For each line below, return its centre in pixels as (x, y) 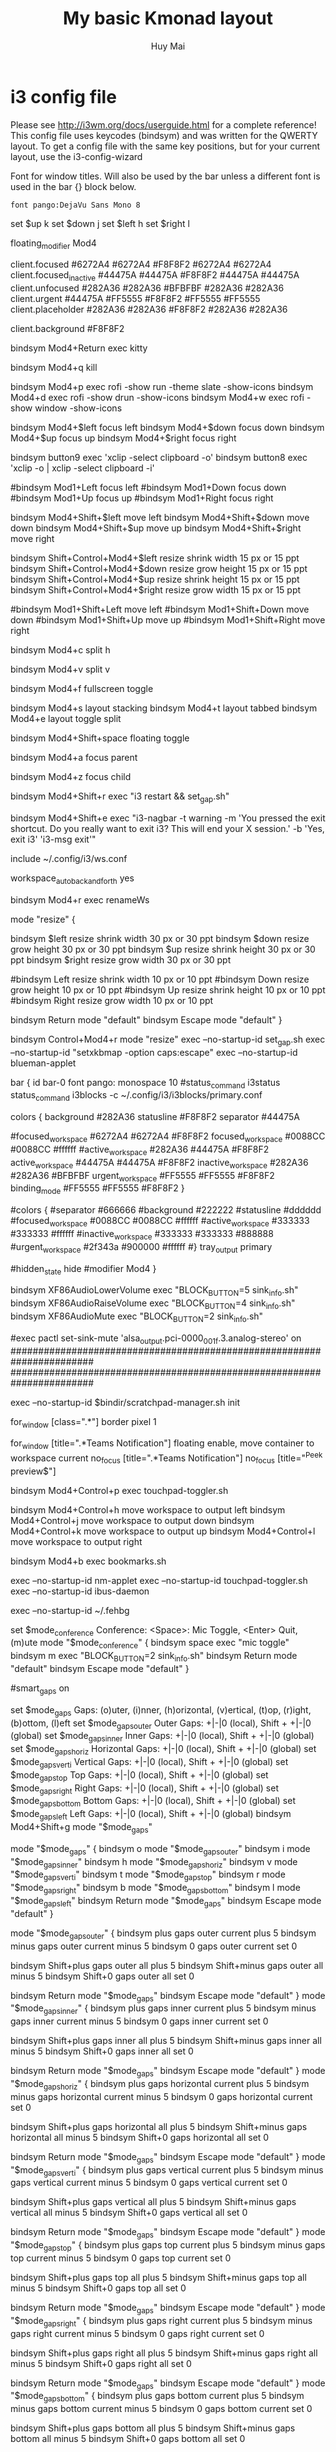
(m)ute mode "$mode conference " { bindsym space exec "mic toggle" (150, 1644)
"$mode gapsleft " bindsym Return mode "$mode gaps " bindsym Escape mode (166, 1902)
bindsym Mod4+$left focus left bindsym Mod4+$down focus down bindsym (167, 428)
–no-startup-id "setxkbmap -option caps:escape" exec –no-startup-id (154, 1052)
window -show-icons (78, 408)
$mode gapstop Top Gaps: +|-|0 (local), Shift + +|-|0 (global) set (139, 1775)
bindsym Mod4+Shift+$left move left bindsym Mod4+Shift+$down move (160, 518)
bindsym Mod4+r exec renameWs (80, 899)
